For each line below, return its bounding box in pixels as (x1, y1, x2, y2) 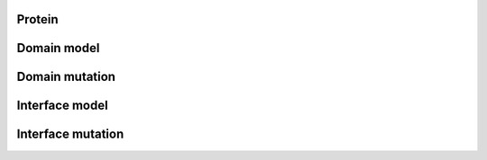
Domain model (16, 40, 100, 56)
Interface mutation (16, 127, 124, 142)
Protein (16, 12, 59, 27)
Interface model (16, 98, 108, 113)
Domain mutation (16, 69, 116, 84)
